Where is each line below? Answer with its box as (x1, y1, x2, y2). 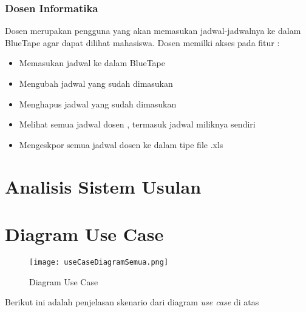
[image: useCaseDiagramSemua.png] (29, 257, 169, 266)
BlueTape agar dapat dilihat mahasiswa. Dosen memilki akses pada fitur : (5, 36, 280, 49)
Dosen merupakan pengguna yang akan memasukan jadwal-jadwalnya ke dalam (5, 24, 301, 37)
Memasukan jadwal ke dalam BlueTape (19, 56, 166, 69)
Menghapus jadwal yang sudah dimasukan (19, 97, 177, 110)
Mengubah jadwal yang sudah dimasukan (19, 77, 173, 89)
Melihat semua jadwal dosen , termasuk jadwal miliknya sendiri (19, 118, 256, 131)
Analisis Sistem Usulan (5, 174, 202, 198)
